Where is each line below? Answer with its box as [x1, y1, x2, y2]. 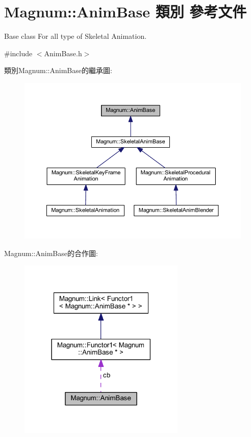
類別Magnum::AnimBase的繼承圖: [4, 65, 112, 76]
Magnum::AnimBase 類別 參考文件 [4, 1, 247, 22]
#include [4, 48, 33, 58]
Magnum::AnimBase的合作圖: [4, 247, 98, 258]
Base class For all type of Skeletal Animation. [4, 31, 147, 41]
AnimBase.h [44, 48, 82, 58]
